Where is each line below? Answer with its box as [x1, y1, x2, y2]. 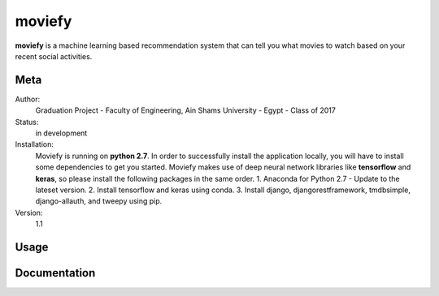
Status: [15, 117, 39, 127]
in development [35, 128, 88, 138]
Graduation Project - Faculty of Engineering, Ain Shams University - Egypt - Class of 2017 [35, 105, 337, 115]
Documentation [15, 266, 96, 280]
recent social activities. [15, 51, 93, 61]
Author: [15, 94, 41, 104]
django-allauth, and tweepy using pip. [35, 196, 163, 206]
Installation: [15, 139, 54, 149]
